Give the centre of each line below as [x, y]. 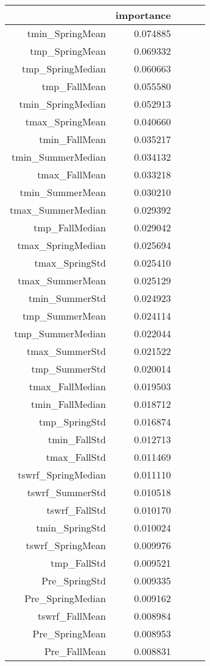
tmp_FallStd [78, 563]
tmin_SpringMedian [62, 104]
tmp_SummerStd [68, 369]
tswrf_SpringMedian [62, 475]
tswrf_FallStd [76, 510]
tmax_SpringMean [65, 121]
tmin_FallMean [72, 139]
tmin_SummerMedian [59, 157]
